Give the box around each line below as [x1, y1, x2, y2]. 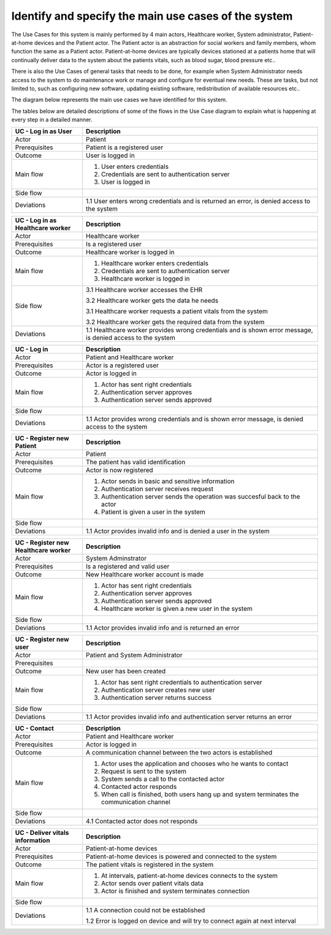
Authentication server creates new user [101, 686, 215, 694]
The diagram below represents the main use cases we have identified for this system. [11, 96, 227, 104]
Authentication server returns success [101, 694, 211, 702]
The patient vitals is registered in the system [86, 860, 214, 869]
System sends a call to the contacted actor [101, 775, 225, 783]
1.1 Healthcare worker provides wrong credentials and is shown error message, [86, 326, 313, 335]
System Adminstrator [86, 554, 147, 563]
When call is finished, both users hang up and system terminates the [101, 790, 300, 799]
